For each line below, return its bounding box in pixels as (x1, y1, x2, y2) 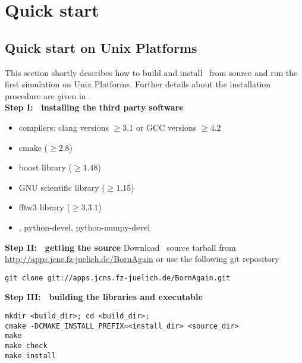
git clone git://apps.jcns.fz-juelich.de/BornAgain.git (5, 273, 231, 282)
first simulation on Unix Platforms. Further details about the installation (5, 78, 271, 90)
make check (5, 341, 48, 350)
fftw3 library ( (18, 201, 70, 213)
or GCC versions (136, 121, 197, 133)
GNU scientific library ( (18, 181, 105, 193)
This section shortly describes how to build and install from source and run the (5, 66, 298, 78)
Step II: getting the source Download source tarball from (5, 241, 236, 253)
